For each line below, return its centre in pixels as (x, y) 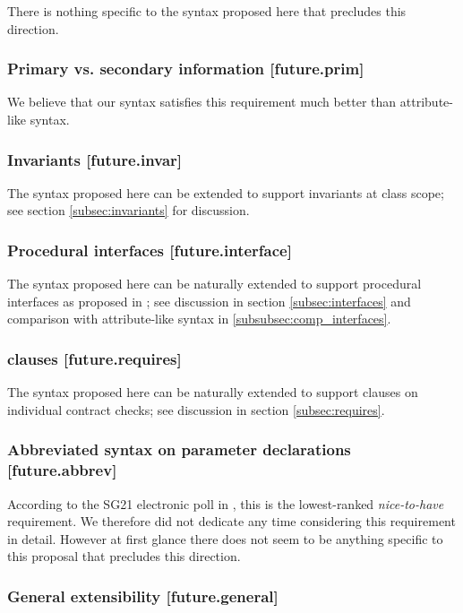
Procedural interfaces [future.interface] (150, 250)
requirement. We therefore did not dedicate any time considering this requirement (231, 521)
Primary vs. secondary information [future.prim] (186, 69)
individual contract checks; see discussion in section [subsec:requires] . (196, 409)
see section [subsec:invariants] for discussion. (129, 210)
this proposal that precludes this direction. (124, 556)
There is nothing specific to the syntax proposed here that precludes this (207, 11)
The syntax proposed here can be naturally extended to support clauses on (213, 392)
